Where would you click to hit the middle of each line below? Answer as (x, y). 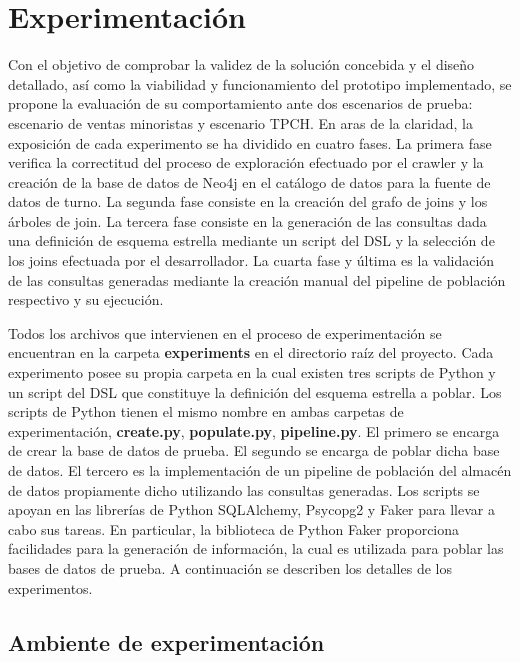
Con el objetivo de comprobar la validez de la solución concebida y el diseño (241, 64)
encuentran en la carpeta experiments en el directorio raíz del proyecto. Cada (251, 352)
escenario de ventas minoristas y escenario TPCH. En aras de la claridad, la (240, 122)
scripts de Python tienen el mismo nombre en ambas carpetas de (206, 411)
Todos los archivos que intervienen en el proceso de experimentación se (225, 332)
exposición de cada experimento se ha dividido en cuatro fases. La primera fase (250, 142)
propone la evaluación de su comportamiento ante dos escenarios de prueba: (240, 103)
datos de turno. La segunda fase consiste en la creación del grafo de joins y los (248, 201)
